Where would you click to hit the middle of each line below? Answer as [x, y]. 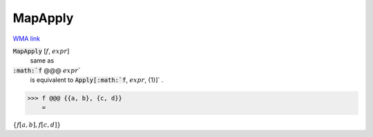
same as [42, 61]
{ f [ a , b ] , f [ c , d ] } [37, 125]
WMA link [27, 39]
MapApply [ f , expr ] [41, 51]
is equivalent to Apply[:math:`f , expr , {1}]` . [97, 80]
